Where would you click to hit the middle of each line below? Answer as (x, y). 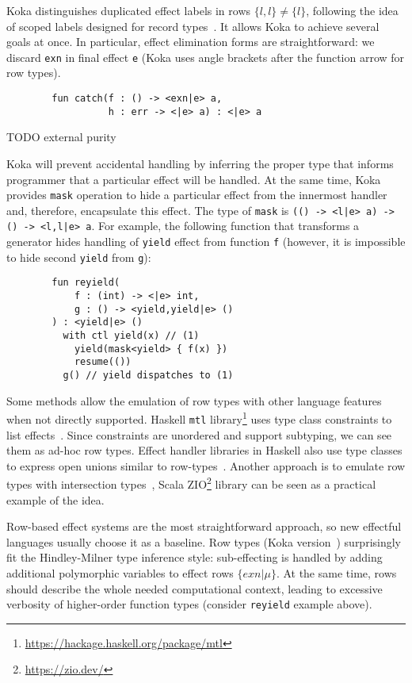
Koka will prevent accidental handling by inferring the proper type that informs (200, 163)
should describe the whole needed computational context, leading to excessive (195, 588)
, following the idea (352, 10)
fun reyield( (86, 283)
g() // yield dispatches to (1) (148, 375)
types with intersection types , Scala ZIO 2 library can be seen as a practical (191, 483)
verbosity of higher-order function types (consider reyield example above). (189, 604)
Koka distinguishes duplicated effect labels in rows (129, 10)
